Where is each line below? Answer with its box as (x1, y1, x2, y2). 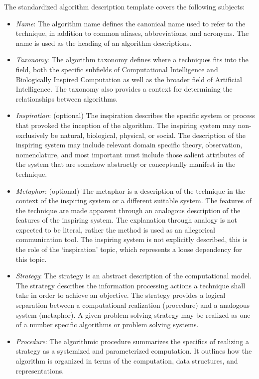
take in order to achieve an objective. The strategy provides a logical (15, 290, 226, 300)
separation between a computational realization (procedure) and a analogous (15, 300, 250, 310)
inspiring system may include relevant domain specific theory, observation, (15, 139, 243, 150)
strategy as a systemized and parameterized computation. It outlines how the (15, 346, 252, 356)
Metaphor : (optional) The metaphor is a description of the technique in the (15, 185, 245, 196)
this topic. (15, 253, 47, 264)
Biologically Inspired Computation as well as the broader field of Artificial (15, 74, 242, 84)
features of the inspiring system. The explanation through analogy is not (15, 215, 238, 225)
